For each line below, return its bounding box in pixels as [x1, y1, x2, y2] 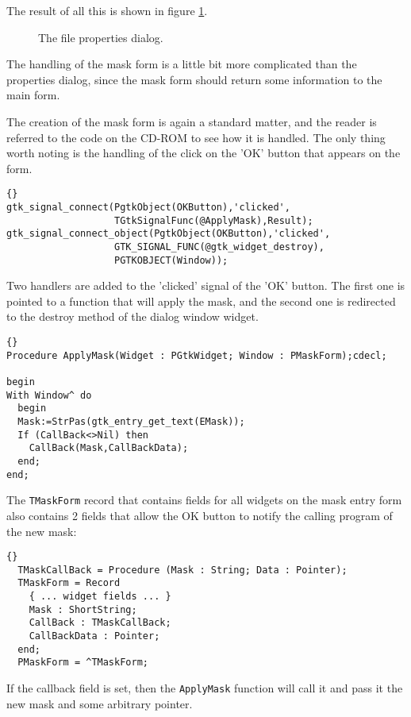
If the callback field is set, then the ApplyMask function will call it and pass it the [6, 680, 403, 696]
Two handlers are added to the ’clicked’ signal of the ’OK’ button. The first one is [6, 277, 405, 294]
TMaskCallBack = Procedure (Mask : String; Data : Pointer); [17, 564, 348, 576]
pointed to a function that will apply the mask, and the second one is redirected [6, 292, 396, 309]
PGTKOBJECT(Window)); [114, 254, 229, 266]
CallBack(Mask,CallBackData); [29, 442, 189, 454]
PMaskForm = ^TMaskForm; [17, 657, 148, 669]
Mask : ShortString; [29, 603, 137, 615]
